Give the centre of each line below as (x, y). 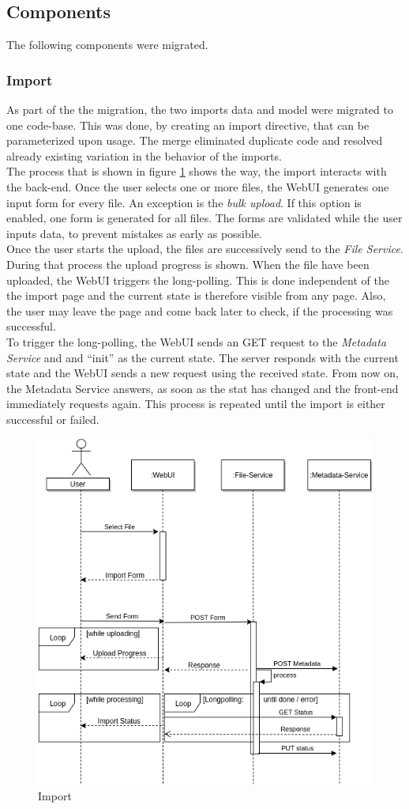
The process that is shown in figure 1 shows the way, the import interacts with (197, 171)
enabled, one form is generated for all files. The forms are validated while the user (204, 218)
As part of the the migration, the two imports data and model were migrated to (200, 110)
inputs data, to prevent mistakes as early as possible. (134, 233)
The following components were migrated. (107, 45)
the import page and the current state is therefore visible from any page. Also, (196, 295)
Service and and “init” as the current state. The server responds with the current (203, 357)
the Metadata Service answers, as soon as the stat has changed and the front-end (203, 388)
